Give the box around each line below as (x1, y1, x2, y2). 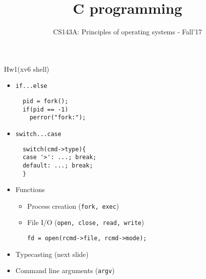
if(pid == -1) (23, 106, 69, 113)
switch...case (15, 130, 61, 138)
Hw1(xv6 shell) (4, 63, 50, 74)
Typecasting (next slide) (15, 249, 89, 259)
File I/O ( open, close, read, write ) (27, 217, 144, 227)
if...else (15, 83, 48, 90)
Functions (15, 184, 45, 195)
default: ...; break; (23, 162, 93, 169)
